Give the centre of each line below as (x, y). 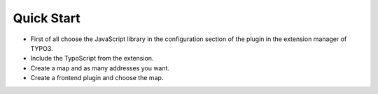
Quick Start (47, 18)
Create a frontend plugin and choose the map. (97, 78)
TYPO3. (42, 48)
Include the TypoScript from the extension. (92, 58)
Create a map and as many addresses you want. (100, 68)
